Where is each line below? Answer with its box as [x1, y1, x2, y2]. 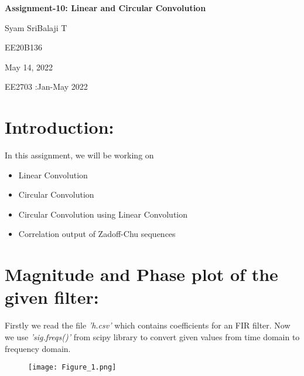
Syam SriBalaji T [5, 21, 67, 33]
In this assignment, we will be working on [5, 149, 154, 161]
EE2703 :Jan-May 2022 [5, 80, 88, 93]
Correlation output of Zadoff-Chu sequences [18, 228, 176, 240]
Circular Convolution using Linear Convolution [18, 208, 188, 220]
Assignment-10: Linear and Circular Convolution [5, 2, 206, 13]
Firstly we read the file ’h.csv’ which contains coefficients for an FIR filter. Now [5, 319, 291, 331]
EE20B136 [5, 41, 42, 53]
